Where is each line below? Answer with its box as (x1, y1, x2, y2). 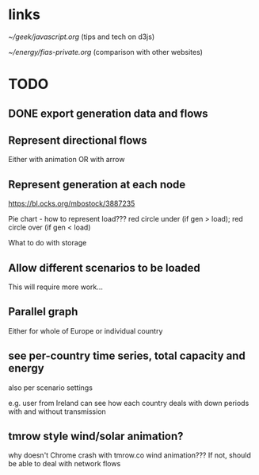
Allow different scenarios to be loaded (8, 261, 200, 275)
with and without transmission (8, 407, 107, 416)
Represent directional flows (8, 133, 148, 147)
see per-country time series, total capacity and (8, 349, 246, 363)
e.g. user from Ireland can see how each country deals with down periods (8, 398, 249, 407)
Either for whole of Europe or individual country (8, 326, 163, 335)
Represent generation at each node (8, 177, 186, 191)
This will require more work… (8, 282, 103, 292)
